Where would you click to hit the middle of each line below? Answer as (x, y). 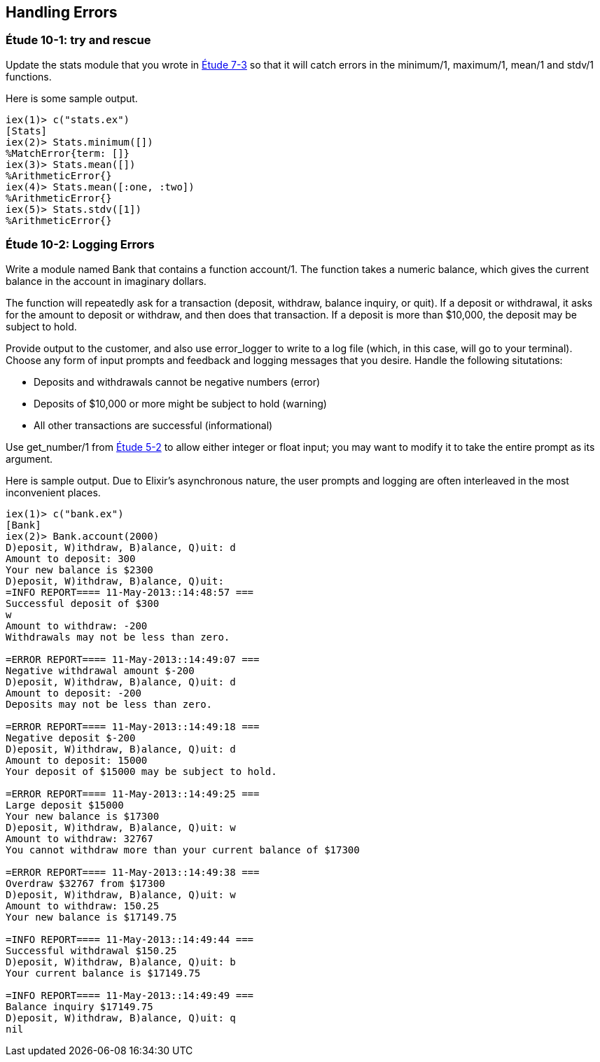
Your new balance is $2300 (79, 570)
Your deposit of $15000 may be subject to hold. (141, 771)
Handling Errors (62, 12)
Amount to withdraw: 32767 (79, 838)
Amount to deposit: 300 (71, 558)
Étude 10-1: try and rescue (78, 40)
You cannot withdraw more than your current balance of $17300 (183, 850)
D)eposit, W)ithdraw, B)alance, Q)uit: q (121, 1018)
